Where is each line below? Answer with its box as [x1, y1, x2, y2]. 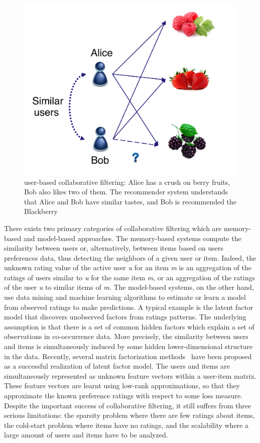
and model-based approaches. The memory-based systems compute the [23, 233, 241, 243]
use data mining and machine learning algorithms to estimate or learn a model [4, 292, 246, 302]
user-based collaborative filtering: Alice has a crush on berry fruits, [24, 176, 230, 187]
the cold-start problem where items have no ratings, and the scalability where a [4, 419, 248, 430]
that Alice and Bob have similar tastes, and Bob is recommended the [24, 196, 237, 206]
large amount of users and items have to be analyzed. [4, 429, 168, 440]
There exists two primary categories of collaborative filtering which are [4, 223, 222, 233]
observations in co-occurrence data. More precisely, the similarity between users [4, 331, 248, 342]
